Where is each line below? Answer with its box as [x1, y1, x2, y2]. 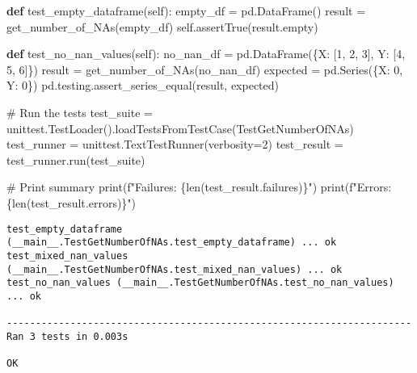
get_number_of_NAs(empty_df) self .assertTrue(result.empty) [6, 18, 318, 35]
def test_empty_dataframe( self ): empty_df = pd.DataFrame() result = [6, 2, 366, 19]
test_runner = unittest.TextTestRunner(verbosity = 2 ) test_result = [6, 136, 343, 153]
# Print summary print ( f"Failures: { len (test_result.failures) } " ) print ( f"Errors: [6, 178, 392, 195]
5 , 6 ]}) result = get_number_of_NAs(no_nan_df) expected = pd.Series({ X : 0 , [6, 61, 403, 78]
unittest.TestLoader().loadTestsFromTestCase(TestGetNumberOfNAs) [6, 119, 354, 136]
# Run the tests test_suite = [6, 103, 153, 120]
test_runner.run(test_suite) [6, 151, 145, 168]
